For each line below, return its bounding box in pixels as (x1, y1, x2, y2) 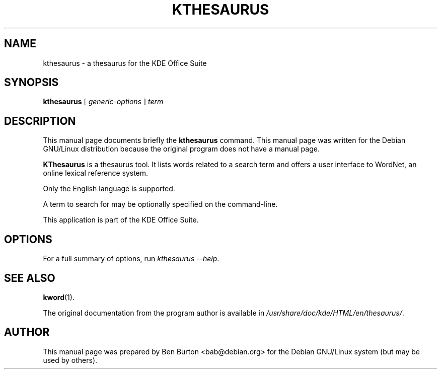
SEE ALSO (4, 271, 55, 284)
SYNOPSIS (4, 76, 59, 89)
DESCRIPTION (4, 114, 76, 127)
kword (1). (43, 292, 75, 302)
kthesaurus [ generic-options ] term (43, 97, 164, 106)
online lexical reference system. (43, 169, 149, 178)
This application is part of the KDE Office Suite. (43, 215, 199, 225)
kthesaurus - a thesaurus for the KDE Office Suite (43, 58, 207, 67)
